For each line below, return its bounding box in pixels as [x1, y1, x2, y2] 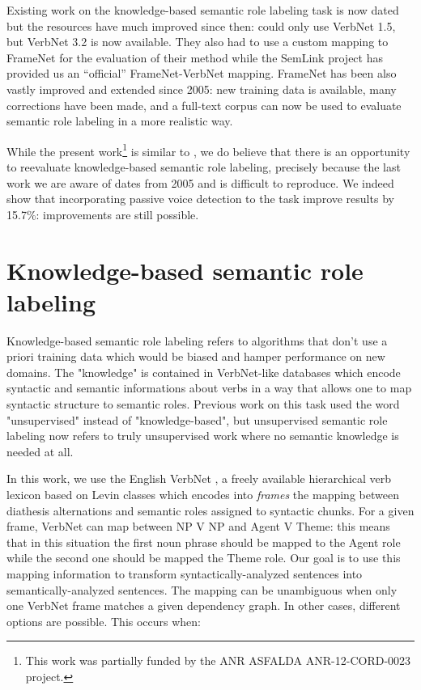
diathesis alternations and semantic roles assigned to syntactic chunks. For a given [6, 502, 415, 519]
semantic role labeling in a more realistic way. [6, 112, 233, 129]
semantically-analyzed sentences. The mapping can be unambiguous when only [6, 581, 398, 598]
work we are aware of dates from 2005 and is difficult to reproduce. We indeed [6, 174, 394, 191]
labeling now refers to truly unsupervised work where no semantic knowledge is [6, 427, 399, 444]
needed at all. [6, 442, 74, 459]
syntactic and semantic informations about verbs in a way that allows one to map [6, 379, 412, 396]
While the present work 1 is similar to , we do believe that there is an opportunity [6, 140, 410, 159]
